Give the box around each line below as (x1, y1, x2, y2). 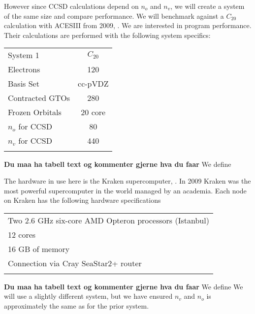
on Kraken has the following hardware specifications (4, 195, 161, 205)
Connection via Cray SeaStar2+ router (8, 257, 142, 269)
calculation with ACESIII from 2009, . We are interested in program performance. (4, 20, 252, 31)
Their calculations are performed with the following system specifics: (4, 30, 211, 40)
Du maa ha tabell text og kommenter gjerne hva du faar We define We (4, 281, 243, 291)
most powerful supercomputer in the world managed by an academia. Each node (4, 185, 247, 195)
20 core (81, 106, 106, 118)
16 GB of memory (8, 243, 70, 254)
